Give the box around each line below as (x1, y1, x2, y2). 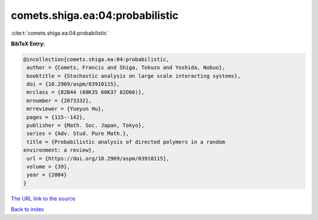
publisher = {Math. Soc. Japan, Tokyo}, (26, 122, 145, 129)
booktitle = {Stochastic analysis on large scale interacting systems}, (26, 73, 241, 79)
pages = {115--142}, (26, 114, 86, 120)
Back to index (11, 206, 44, 213)
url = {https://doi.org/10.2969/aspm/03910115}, (26, 155, 170, 162)
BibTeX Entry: (11, 40, 45, 47)
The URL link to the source (11, 195, 76, 202)
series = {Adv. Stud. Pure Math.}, (26, 130, 130, 137)
